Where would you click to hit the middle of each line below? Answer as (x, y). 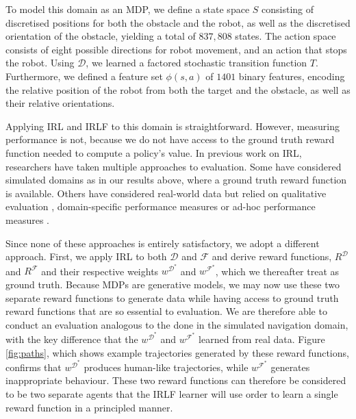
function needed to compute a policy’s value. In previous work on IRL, (154, 152)
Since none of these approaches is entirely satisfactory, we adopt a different (163, 243)
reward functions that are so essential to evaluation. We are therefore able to (166, 311)
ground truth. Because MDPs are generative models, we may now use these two (173, 284)
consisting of (288, 9)
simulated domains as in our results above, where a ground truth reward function (176, 180)
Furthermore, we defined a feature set (84, 76)
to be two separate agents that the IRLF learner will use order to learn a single (172, 393)
